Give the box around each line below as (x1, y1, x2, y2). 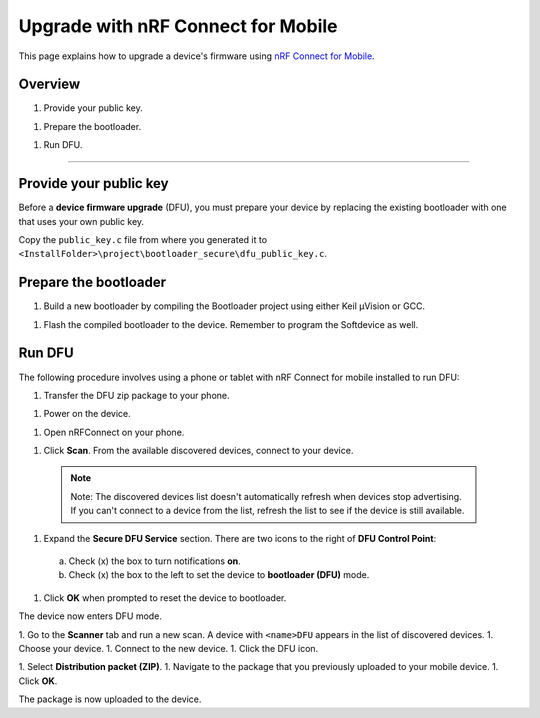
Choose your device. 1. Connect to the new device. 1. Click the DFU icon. (18, 642, 319, 654)
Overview (18, 76, 81, 93)
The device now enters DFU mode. (18, 610, 162, 622)
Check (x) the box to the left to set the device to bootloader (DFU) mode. (68, 569, 370, 581)
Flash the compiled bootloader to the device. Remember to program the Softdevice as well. (43, 318, 419, 330)
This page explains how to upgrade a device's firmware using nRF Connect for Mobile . (18, 50, 375, 62)
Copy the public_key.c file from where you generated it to (18, 233, 268, 245)
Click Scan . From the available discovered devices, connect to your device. (43, 445, 354, 457)
